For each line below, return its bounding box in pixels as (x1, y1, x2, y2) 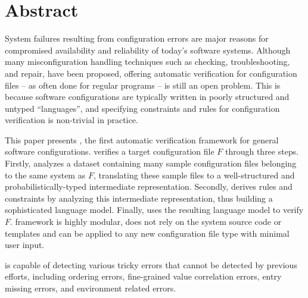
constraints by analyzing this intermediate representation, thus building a (5, 192, 273, 204)
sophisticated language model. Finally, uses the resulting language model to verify (5, 203, 304, 216)
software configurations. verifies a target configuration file (5, 145, 214, 158)
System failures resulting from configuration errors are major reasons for (5, 32, 269, 45)
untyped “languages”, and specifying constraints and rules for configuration (5, 102, 280, 114)
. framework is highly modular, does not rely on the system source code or (10, 215, 282, 228)
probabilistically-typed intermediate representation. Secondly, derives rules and (5, 180, 293, 193)
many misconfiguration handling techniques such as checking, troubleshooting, (5, 55, 290, 68)
